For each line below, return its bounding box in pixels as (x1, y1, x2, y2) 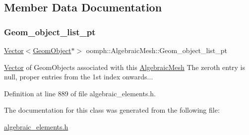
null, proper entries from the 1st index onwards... (4, 71, 153, 82)
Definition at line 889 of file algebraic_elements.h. (4, 88, 156, 98)
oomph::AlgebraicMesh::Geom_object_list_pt (86, 45, 228, 55)
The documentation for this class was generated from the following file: (4, 105, 220, 115)
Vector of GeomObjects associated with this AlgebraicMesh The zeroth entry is (4, 62, 246, 72)
